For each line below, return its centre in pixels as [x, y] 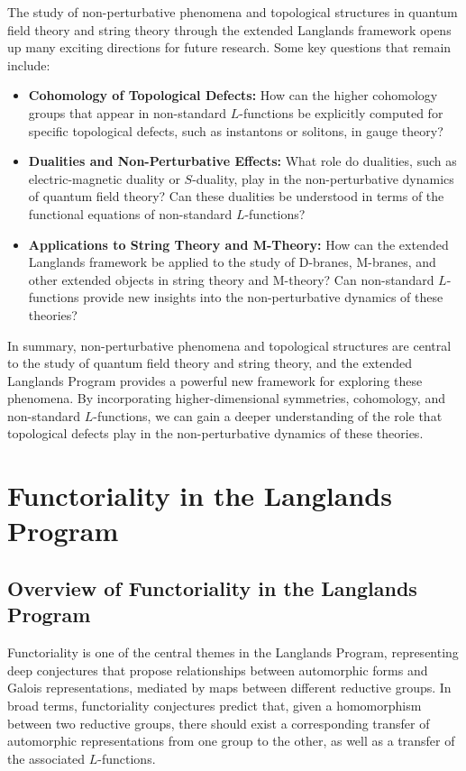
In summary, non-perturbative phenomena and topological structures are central [229, 345]
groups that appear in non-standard [128, 112]
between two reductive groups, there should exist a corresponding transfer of [219, 723]
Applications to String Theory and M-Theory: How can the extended [238, 244]
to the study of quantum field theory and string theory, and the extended [210, 363]
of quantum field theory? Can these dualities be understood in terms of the [236, 196]
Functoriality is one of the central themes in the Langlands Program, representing [233, 652]
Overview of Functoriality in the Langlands [212, 588]
